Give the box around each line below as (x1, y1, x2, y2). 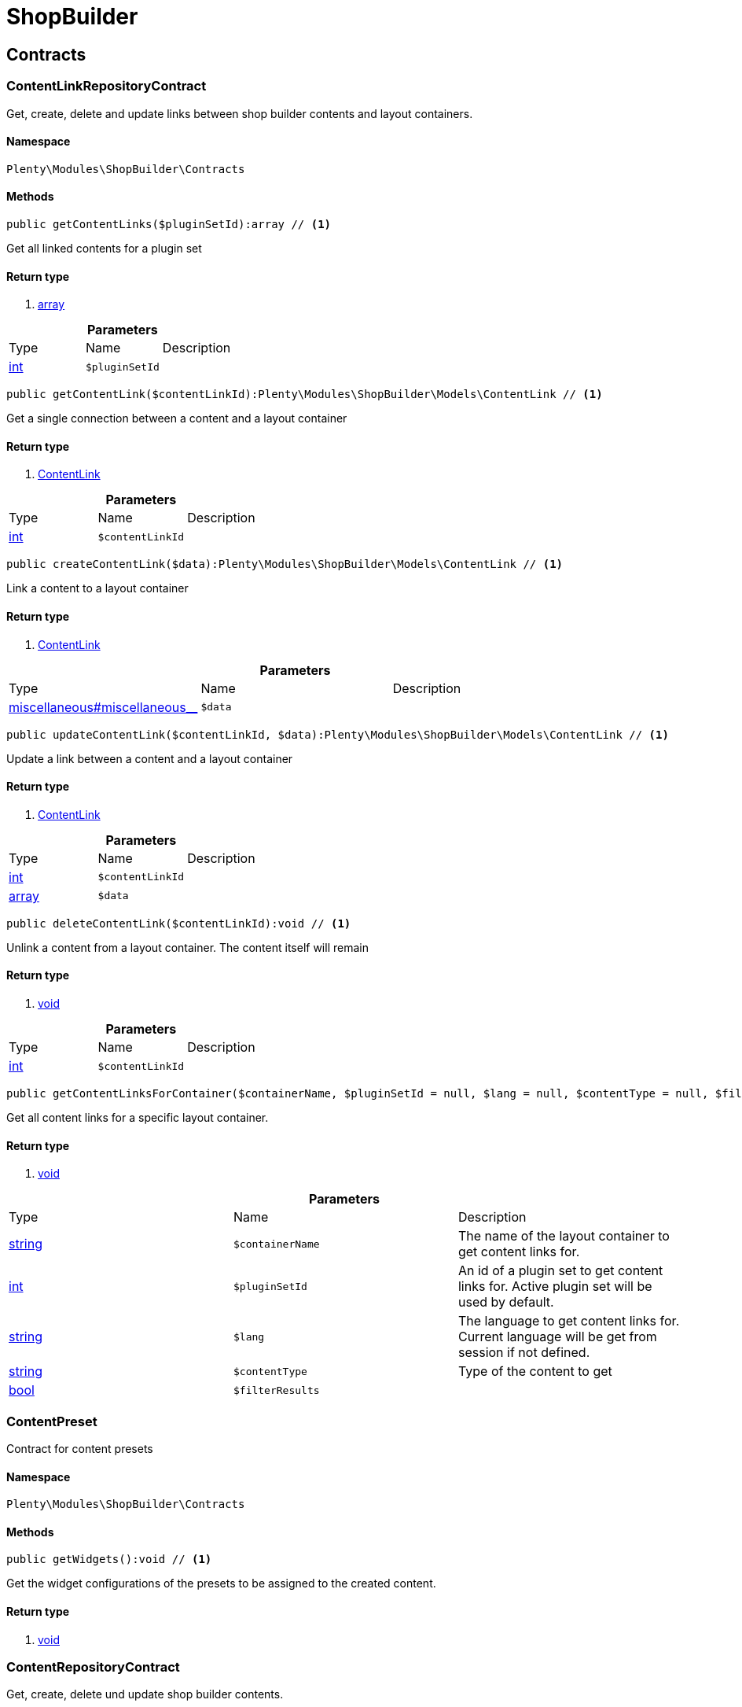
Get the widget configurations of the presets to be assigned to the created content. (6, 1576, 436, 1591)
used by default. (457, 1294, 554, 1311)
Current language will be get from (457, 1329, 657, 1345)
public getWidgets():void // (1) (6, 1553, 212, 1566)
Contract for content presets (6, 1442, 153, 1456)
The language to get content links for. (457, 1313, 680, 1329)
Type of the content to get (457, 1363, 612, 1380)
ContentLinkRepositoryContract (6, 78, 207, 94)
